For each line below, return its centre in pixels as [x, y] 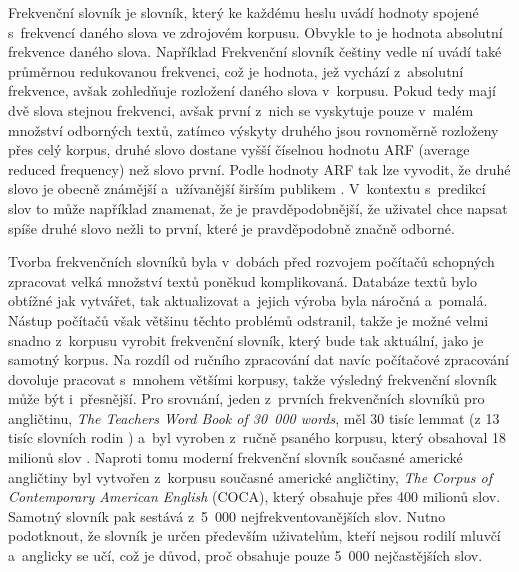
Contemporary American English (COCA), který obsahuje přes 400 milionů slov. [254, 496]
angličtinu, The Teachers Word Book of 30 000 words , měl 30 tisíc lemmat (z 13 [254, 417]
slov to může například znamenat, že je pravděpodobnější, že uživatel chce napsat [258, 207]
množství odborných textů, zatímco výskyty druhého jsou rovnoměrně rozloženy [253, 129]
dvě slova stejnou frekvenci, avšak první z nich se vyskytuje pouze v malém [241, 109]
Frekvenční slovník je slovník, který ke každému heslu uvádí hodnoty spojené [243, 12]
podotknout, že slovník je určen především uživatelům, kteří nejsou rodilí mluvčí [254, 535]
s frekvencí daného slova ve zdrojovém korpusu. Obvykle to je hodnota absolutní [255, 31]
